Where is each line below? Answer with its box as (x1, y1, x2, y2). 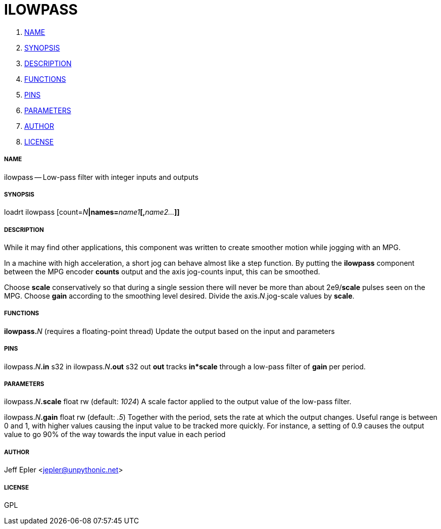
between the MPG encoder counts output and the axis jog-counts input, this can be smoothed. (4, 267, 320, 276)
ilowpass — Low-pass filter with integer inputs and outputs (4, 172, 199, 181)
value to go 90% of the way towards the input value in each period (4, 430, 226, 439)
